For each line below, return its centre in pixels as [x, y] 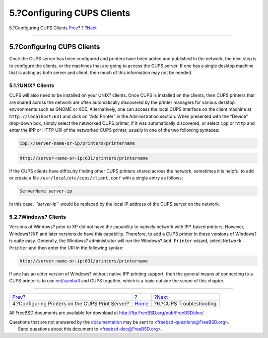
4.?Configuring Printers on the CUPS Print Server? [70, 304]
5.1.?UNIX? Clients [32, 85]
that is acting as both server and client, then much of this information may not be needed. [101, 73]
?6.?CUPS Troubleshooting [185, 304]
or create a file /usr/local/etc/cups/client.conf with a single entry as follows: [96, 178]
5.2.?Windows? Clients [38, 217]
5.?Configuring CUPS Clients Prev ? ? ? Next [53, 28]
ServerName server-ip [46, 191]
